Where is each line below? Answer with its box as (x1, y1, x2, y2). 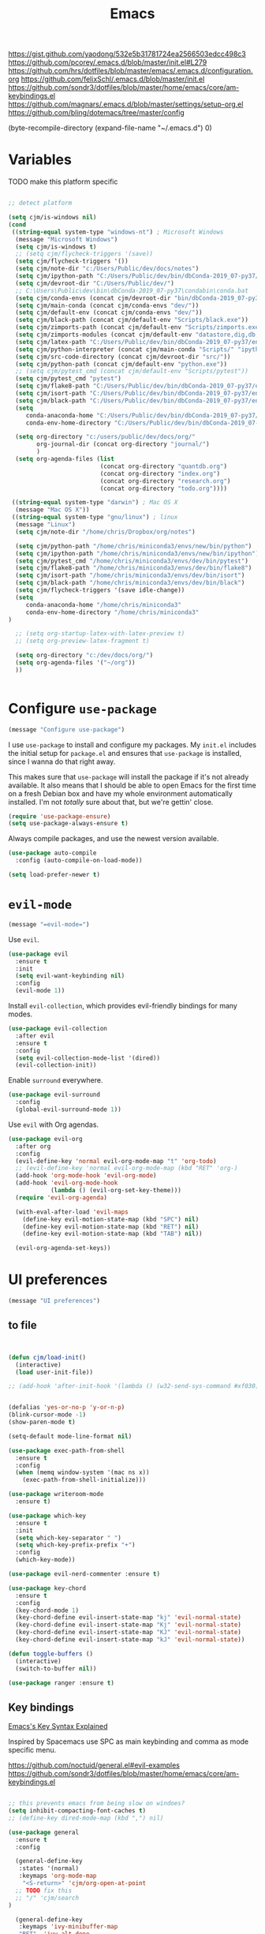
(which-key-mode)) (15, 1556, 77, 1564)
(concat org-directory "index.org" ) (99, 469, 221, 477)
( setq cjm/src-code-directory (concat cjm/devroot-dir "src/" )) (15, 353, 231, 361)
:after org (15, 1142, 51, 1150)
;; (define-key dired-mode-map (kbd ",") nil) (8, 1814, 164, 1822)
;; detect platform (8, 199, 73, 208)
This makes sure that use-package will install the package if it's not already (8, 772, 249, 781)
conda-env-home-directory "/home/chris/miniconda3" (25, 608, 200, 616)
